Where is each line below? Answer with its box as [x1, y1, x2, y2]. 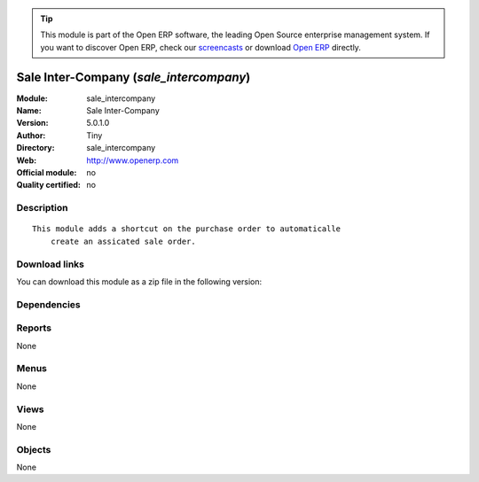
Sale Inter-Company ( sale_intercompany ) [16, 69, 251, 84]
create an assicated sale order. [50, 236, 197, 246]
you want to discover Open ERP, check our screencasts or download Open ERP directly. [40, 42, 361, 52]
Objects [16, 443, 51, 455]
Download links [16, 258, 84, 270]
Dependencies [16, 298, 82, 310]
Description [16, 202, 68, 214]
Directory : [16, 143, 55, 153]
